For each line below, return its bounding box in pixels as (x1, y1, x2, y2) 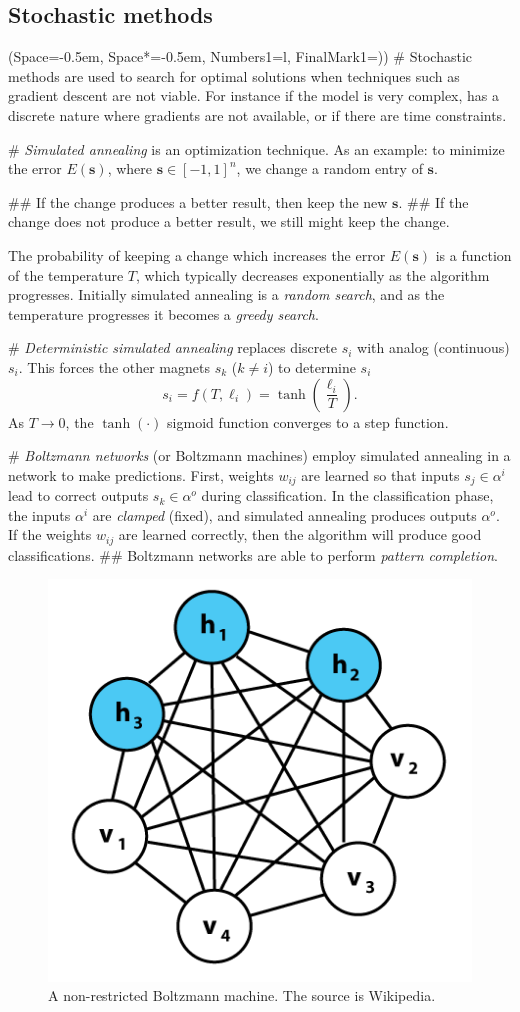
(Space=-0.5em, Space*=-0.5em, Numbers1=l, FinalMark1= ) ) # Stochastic (8, 46, 472, 67)
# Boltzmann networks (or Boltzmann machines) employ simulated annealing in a (8, 445, 511, 466)
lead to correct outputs (8, 485, 149, 506)
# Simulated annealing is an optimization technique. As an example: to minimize (8, 138, 505, 159)
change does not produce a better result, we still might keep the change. (8, 211, 450, 232)
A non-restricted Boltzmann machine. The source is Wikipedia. (48, 985, 436, 1006)
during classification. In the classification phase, (201, 485, 494, 506)
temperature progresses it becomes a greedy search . (8, 303, 319, 324)
